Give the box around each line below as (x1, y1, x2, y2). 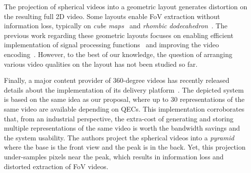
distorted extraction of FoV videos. (4, 161, 108, 171)
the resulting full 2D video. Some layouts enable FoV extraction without (4, 11, 220, 21)
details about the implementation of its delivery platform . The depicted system (4, 84, 244, 95)
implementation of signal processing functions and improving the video (4, 39, 219, 50)
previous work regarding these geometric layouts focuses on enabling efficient (4, 30, 233, 40)
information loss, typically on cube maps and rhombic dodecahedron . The (4, 20, 228, 31)
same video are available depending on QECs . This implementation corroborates (4, 103, 245, 114)
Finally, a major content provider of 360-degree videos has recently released (4, 75, 230, 85)
